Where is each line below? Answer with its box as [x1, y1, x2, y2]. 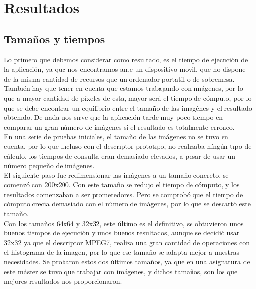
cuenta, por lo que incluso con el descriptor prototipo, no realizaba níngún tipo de [4, 141, 252, 151]
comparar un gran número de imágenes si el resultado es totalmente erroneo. [4, 121, 235, 132]
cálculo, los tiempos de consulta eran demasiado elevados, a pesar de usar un [4, 150, 236, 161]
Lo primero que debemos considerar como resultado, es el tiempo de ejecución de [4, 54, 248, 64]
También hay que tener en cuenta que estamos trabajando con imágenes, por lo [4, 83, 243, 93]
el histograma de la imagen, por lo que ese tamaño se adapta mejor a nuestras [4, 247, 240, 257]
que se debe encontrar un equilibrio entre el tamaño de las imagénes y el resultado [4, 102, 252, 113]
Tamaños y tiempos [4, 31, 105, 46]
